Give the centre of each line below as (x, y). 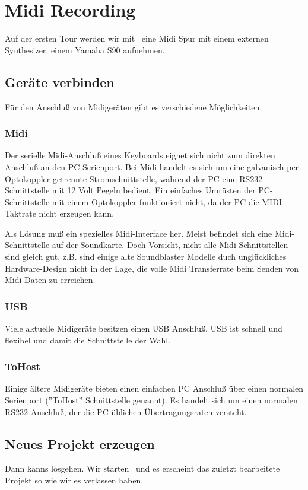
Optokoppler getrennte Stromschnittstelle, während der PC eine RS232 (134, 178)
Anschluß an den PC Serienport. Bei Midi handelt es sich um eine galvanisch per (152, 166)
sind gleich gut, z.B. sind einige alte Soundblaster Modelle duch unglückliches (146, 257)
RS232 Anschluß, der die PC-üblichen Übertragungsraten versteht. (126, 411)
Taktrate (20, 213)
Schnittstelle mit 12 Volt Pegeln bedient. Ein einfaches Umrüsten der (130, 190)
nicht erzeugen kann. (77, 213)
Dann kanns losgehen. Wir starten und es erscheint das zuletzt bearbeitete (142, 468)
